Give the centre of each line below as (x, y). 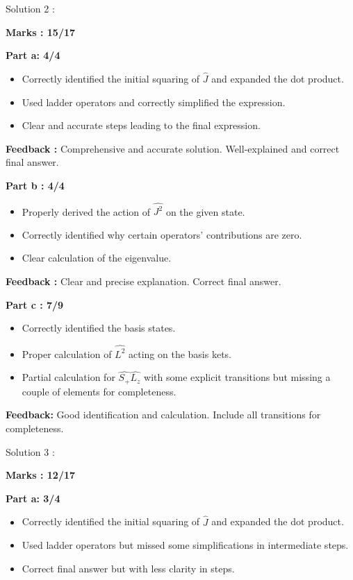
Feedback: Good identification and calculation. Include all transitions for (163, 415)
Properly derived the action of (86, 211)
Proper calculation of (67, 353)
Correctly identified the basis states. (99, 328)
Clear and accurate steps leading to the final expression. (141, 125)
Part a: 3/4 (33, 498)
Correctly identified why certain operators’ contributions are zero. (162, 234)
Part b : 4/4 (35, 185)
